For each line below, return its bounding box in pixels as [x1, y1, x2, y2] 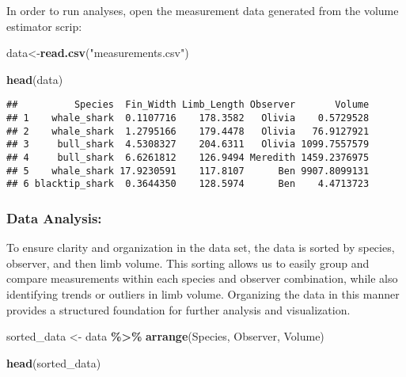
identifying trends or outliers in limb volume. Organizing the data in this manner [6, 285, 400, 302]
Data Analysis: [6, 208, 102, 227]
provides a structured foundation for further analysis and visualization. [6, 301, 351, 318]
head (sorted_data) [6, 354, 101, 371]
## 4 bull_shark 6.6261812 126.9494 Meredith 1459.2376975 [6, 152, 370, 163]
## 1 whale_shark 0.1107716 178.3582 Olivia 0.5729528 [6, 112, 370, 124]
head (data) [6, 70, 63, 87]
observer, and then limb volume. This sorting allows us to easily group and [6, 254, 370, 271]
